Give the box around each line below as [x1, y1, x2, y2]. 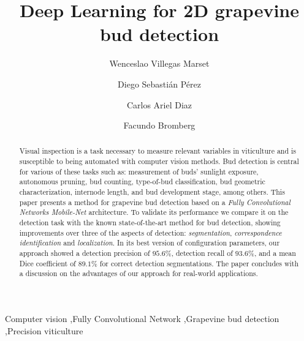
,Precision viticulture [5, 324, 83, 337]
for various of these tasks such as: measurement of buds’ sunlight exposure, [19, 166, 259, 176]
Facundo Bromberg [123, 119, 196, 132]
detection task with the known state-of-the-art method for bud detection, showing [19, 217, 281, 228]
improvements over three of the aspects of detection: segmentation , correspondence [19, 227, 282, 238]
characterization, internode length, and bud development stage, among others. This [19, 187, 285, 197]
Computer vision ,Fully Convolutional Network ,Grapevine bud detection [5, 312, 279, 325]
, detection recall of [171, 248, 233, 258]
